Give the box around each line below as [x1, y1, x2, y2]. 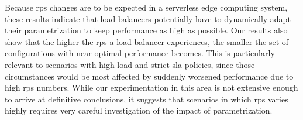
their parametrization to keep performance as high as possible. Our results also [5, 24, 288, 36]
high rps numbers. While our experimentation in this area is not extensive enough [5, 81, 298, 94]
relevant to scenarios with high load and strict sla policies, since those [5, 58, 255, 70]
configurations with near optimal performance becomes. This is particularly [5, 47, 275, 59]
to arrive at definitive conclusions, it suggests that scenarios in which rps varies [5, 92, 288, 105]
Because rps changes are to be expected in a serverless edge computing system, [5, 1, 288, 13]
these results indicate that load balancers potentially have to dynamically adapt [5, 12, 291, 25]
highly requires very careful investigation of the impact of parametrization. [5, 104, 273, 116]
